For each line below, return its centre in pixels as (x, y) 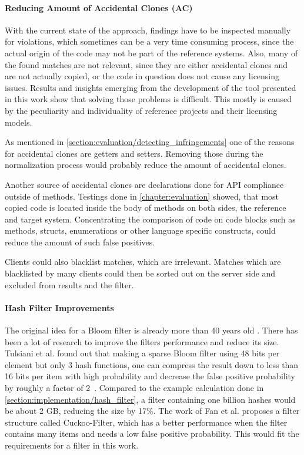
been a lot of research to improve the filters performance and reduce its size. (142, 341)
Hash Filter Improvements (59, 307)
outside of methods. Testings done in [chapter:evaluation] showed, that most (142, 196)
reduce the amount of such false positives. (80, 242)
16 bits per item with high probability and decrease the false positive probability (150, 376)
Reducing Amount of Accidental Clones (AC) (99, 7)
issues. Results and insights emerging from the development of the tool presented (151, 87)
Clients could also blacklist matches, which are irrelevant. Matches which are (143, 262)
